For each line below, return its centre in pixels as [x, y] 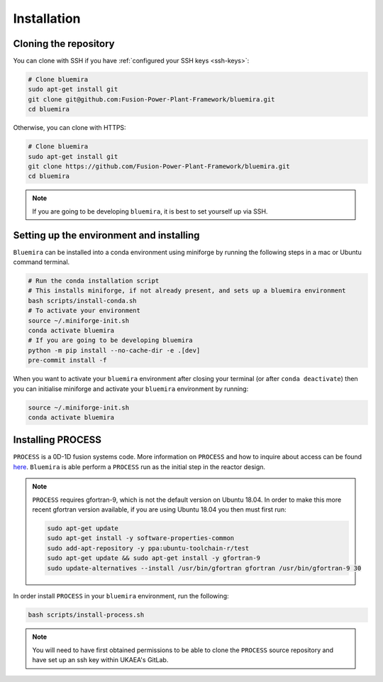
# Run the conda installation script [94, 281]
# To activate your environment [84, 311]
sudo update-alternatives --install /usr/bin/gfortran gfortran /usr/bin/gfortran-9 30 [204, 568]
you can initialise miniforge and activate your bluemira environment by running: [131, 389]
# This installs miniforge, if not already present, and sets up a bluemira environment [187, 291]
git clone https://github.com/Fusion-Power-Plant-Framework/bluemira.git [159, 166]
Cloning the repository [64, 44]
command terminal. [41, 262]
